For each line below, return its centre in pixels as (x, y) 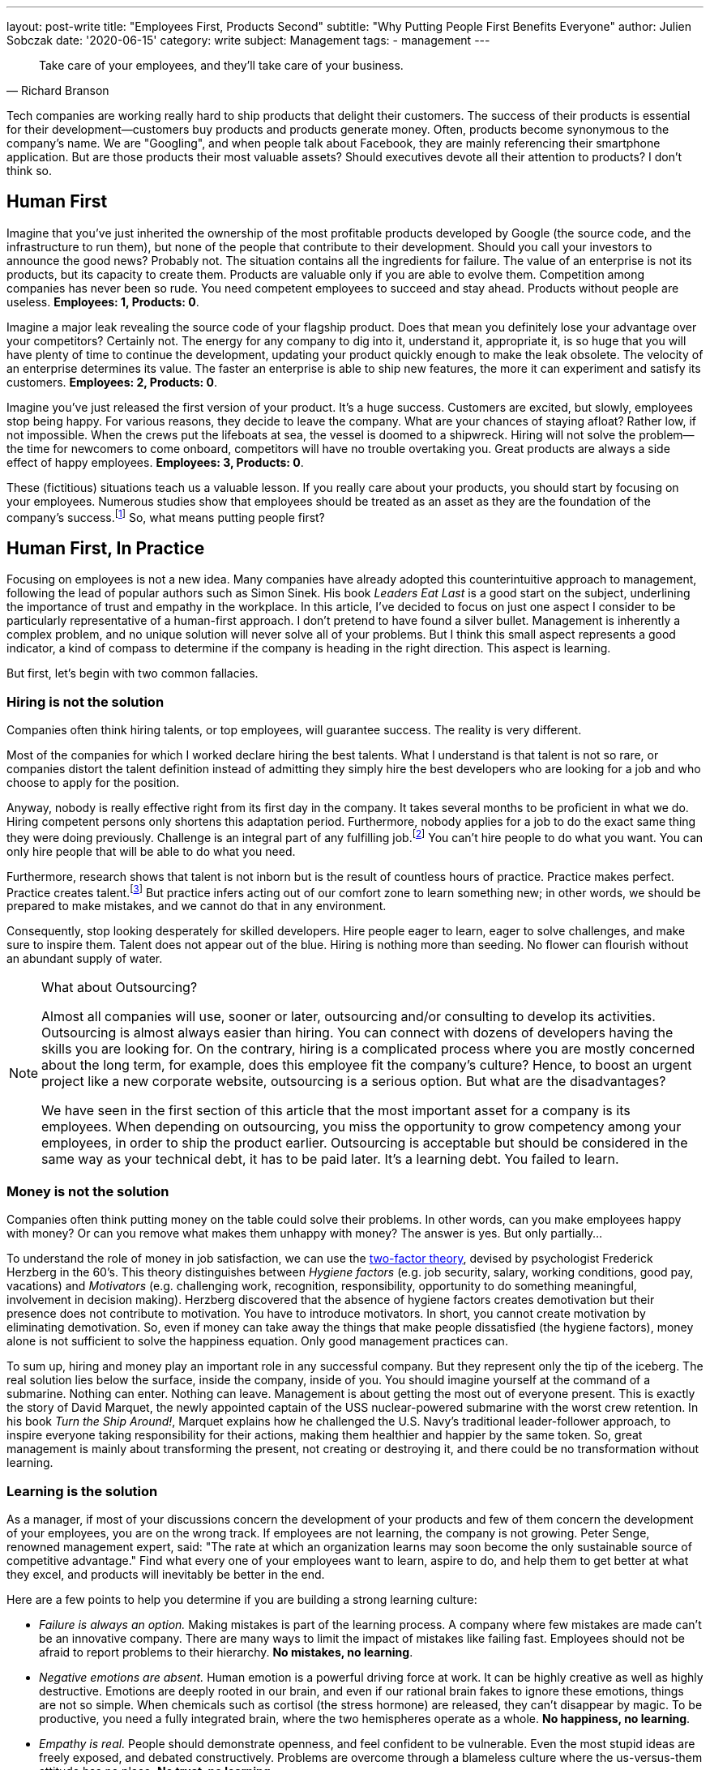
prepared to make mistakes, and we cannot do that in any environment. (197, 906)
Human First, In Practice (106, 548)
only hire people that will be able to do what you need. (151, 851)
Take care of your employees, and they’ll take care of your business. (221, 65)
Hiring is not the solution (86, 701)
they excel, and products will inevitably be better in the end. (166, 1574)
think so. (29, 171)
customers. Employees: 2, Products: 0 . (112, 382)
